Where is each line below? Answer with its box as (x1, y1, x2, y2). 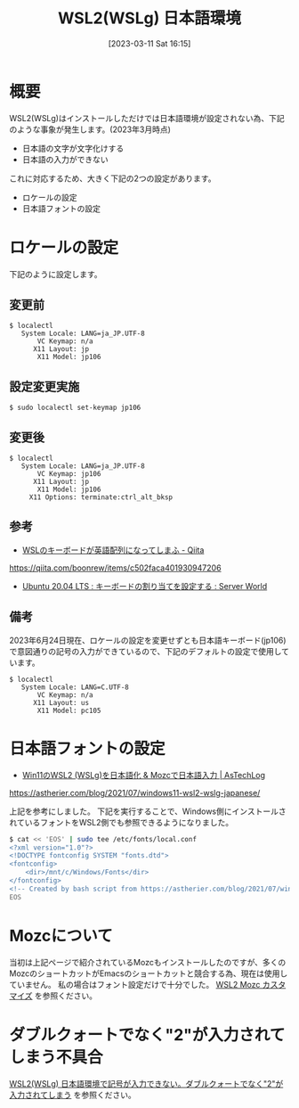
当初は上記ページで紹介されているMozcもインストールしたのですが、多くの (9, 956, 287, 967)
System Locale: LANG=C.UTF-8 (20, 683, 129, 692)
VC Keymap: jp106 (36, 470, 101, 479)
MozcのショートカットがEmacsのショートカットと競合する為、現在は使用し (9, 968, 288, 979)
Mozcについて (9, 925, 113, 946)
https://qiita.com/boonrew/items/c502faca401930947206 (9, 562, 222, 573)
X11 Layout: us (32, 698, 90, 707)
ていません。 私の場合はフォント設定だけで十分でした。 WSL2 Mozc (9, 979, 261, 989)
